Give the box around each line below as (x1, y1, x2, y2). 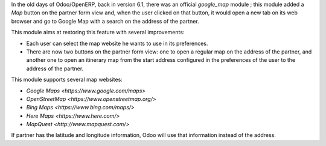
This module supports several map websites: (11, 76, 123, 84)
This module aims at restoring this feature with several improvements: (11, 29, 185, 36)
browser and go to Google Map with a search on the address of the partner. (11, 17, 199, 25)
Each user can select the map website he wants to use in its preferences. (26, 40, 208, 47)
